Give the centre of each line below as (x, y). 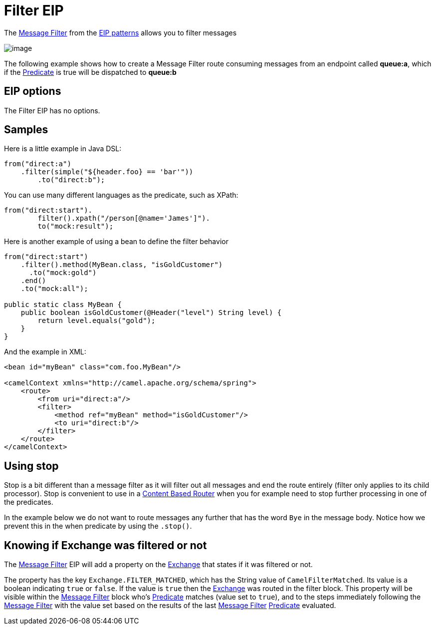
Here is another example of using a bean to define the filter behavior (116, 242)
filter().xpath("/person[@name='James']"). (124, 218)
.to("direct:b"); (71, 180)
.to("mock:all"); (54, 289)
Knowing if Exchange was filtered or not (106, 545)
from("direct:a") (38, 164)
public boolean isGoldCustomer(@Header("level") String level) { (151, 313)
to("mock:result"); (76, 226)
